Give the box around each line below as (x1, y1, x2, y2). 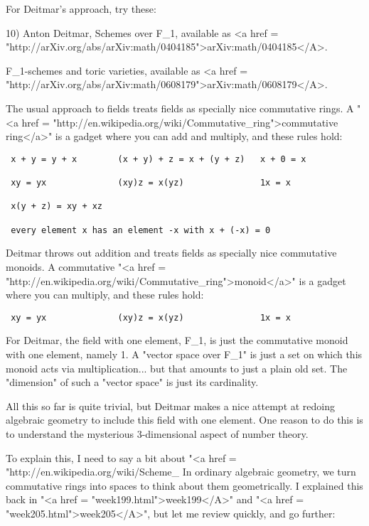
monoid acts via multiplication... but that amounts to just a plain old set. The (6, 360, 348, 375)
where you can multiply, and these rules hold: (6, 287, 204, 302)
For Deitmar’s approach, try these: (6, 1, 156, 16)
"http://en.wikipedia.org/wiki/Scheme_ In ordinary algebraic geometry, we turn (6, 464, 356, 479)
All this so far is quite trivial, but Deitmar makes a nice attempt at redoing (6, 398, 336, 413)
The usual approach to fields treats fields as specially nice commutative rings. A (6, 100, 354, 115)
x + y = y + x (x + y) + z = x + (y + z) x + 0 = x (11, 154, 306, 164)
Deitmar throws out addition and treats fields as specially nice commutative (6, 245, 337, 260)
